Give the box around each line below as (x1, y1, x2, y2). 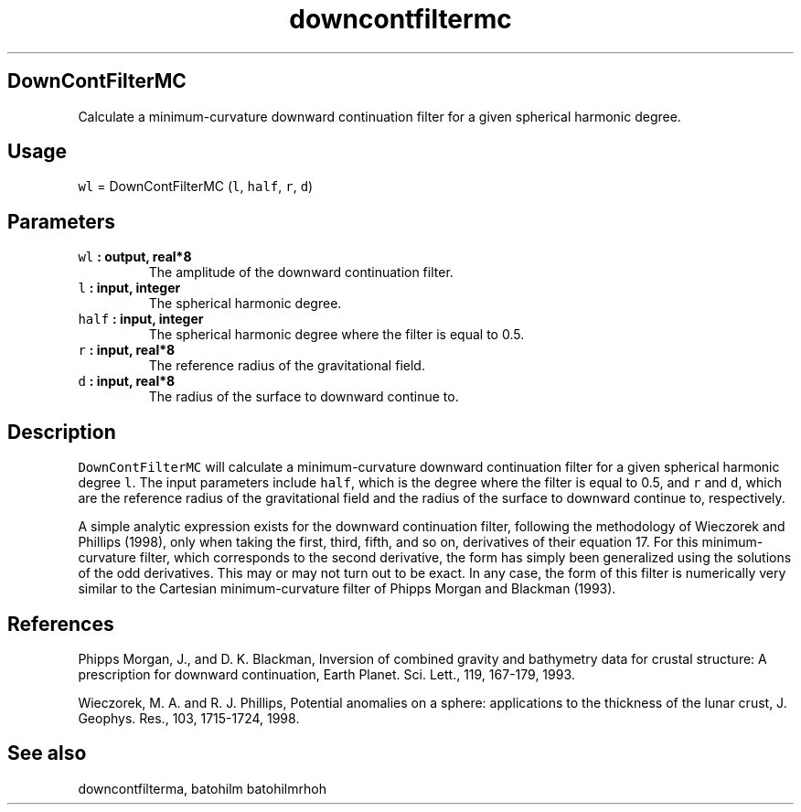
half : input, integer (78, 311, 204, 327)
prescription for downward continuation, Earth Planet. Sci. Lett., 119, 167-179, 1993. (78, 666, 575, 682)
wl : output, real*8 (78, 249, 192, 265)
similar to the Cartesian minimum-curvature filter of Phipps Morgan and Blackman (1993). (78, 581, 616, 597)
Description (7, 420, 116, 443)
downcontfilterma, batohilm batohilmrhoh (78, 780, 326, 796)
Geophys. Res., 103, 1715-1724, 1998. (78, 710, 300, 726)
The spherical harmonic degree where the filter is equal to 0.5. (148, 326, 525, 343)
